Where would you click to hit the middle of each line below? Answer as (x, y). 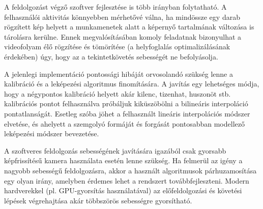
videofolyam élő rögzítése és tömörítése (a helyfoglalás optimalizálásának (117, 47)
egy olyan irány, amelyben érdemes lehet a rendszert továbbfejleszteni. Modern (127, 180)
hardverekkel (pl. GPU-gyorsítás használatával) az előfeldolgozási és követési (123, 190)
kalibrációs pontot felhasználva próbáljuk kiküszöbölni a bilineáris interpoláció (126, 103)
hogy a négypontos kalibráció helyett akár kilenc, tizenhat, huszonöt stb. (118, 93)
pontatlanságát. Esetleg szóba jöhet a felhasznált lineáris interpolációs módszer (127, 113)
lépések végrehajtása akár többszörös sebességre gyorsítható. (98, 200)
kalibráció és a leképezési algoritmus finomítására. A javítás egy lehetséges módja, (132, 84)
